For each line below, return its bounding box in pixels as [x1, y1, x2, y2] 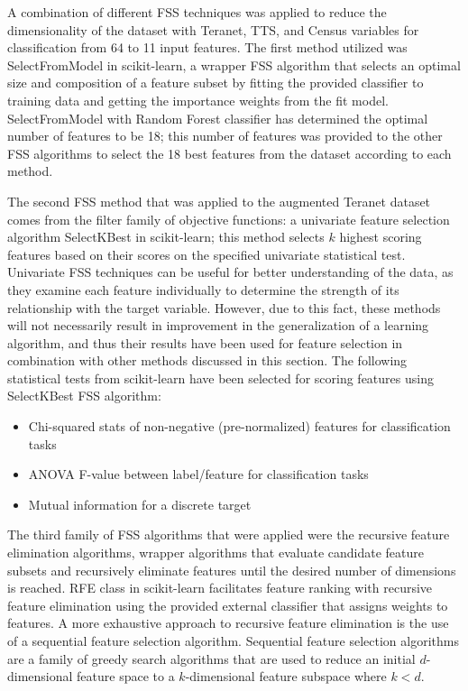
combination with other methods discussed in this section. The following [7, 351, 408, 370]
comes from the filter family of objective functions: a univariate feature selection [7, 209, 450, 228]
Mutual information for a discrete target [28, 494, 252, 513]
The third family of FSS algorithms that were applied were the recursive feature [7, 525, 450, 544]
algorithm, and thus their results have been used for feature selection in [7, 333, 403, 352]
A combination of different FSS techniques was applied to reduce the [7, 3, 387, 21]
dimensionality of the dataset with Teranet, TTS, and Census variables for [7, 20, 419, 39]
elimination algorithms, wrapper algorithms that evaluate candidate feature [7, 543, 424, 562]
